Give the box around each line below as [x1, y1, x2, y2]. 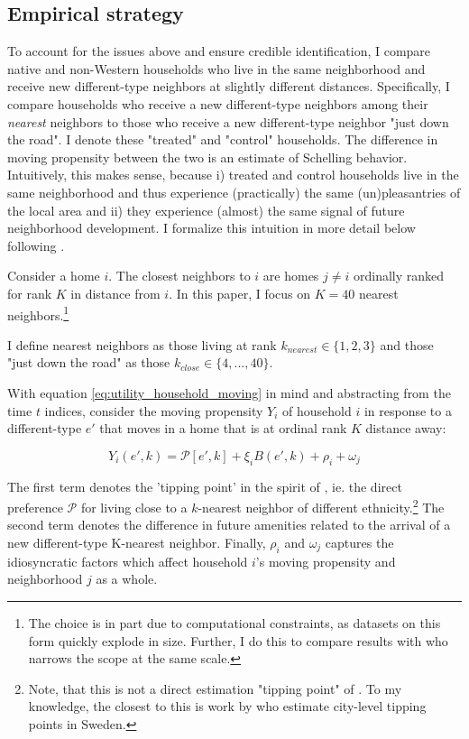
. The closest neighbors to [108, 266, 251, 285]
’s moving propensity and [255, 551, 396, 570]
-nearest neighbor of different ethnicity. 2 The [198, 495, 445, 516]
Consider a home [7, 266, 100, 285]
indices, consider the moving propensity [44, 401, 263, 420]
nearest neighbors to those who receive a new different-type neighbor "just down [7, 112, 449, 131]
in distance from [70, 283, 161, 302]
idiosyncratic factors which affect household [7, 551, 248, 570]
